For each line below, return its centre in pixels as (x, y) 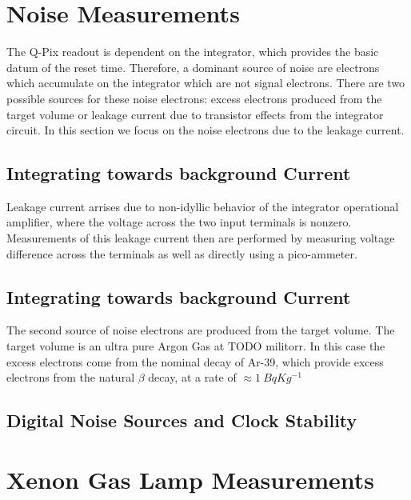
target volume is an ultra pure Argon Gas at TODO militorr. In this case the (196, 346)
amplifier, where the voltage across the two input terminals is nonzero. (179, 222)
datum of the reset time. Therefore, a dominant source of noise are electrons (193, 67)
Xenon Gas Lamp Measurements (190, 479)
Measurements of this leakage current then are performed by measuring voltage (201, 238)
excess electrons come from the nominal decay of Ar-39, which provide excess (195, 361)
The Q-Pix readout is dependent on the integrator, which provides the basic (193, 52)
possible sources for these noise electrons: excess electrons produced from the (194, 98)
